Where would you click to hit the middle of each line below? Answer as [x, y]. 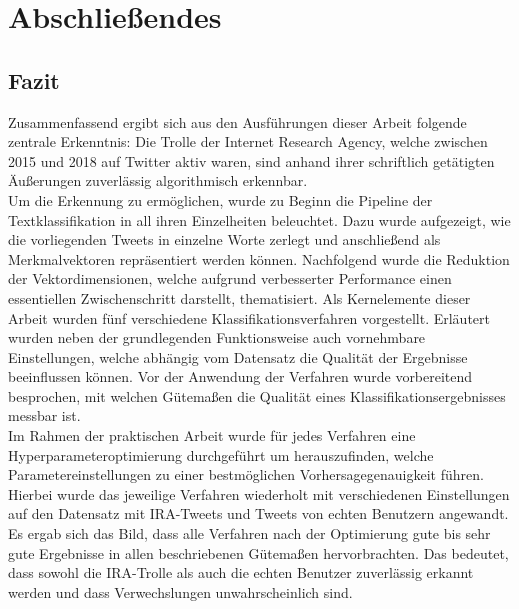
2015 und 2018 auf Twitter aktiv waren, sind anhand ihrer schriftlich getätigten [251, 160]
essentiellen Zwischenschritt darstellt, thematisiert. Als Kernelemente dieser [239, 297]
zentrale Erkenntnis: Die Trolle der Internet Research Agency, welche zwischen [248, 141]
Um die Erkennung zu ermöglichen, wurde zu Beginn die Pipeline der [220, 199]
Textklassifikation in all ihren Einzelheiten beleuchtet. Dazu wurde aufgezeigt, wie [259, 219]
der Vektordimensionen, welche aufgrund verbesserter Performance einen [230, 278]
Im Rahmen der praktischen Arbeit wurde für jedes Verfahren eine [212, 435]
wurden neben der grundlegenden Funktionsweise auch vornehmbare [217, 337]
